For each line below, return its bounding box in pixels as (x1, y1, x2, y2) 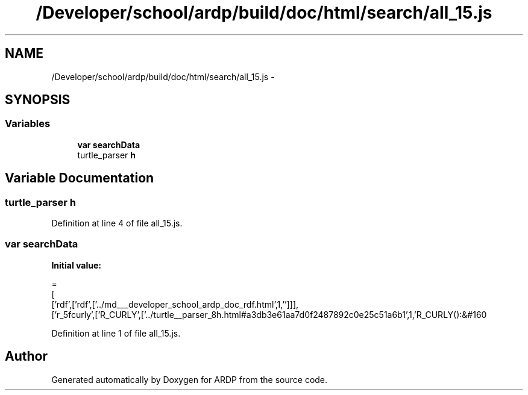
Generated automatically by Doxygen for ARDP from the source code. (51, 374, 328, 385)
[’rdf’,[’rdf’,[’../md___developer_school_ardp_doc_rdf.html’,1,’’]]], (51, 299, 299, 309)
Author (5, 349, 48, 364)
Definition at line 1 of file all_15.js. (51, 328, 181, 338)
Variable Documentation (5, 170, 154, 186)
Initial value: (51, 260, 101, 270)
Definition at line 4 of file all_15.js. (51, 218, 183, 229)
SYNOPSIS (5, 92, 71, 108)
